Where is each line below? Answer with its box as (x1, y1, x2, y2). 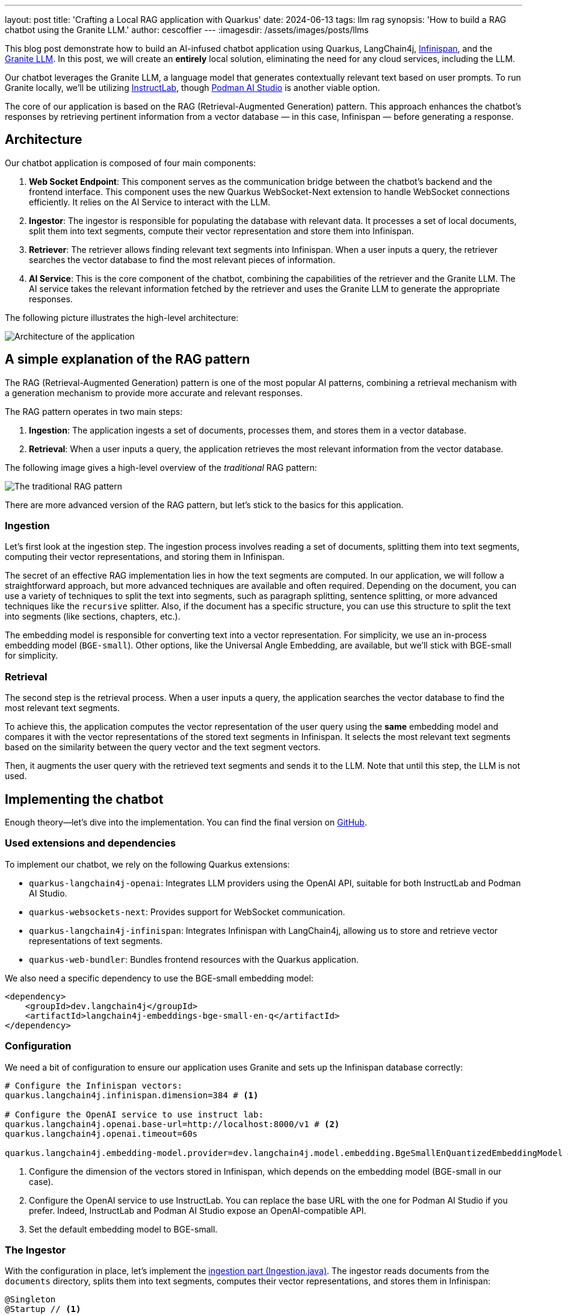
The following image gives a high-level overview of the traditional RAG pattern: (5, 462, 317, 473)
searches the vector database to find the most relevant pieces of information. (29, 254, 335, 265)
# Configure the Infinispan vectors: (5, 1080, 183, 1090)
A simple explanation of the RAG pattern (5, 352, 250, 367)
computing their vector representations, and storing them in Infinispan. (5, 552, 285, 562)
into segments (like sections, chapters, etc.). (5, 611, 181, 622)
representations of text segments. (29, 935, 163, 946)
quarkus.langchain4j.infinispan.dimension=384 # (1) (5, 1090, 259, 1100)
